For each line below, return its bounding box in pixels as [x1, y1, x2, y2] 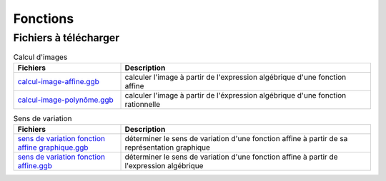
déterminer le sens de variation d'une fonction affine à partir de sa [124, 134, 348, 144]
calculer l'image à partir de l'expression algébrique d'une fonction [124, 72, 347, 82]
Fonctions [13, 11, 74, 26]
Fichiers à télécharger [13, 31, 120, 44]
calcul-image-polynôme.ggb [17, 95, 114, 105]
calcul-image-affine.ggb [17, 76, 99, 86]
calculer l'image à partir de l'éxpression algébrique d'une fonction [124, 90, 347, 100]
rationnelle [124, 99, 161, 109]
